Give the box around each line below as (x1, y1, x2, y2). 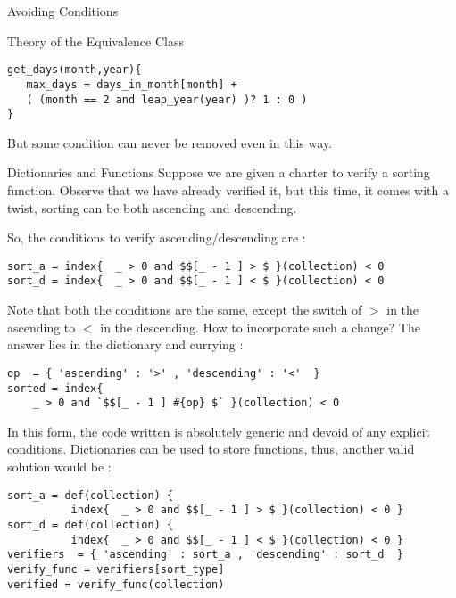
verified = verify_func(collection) (7, 578, 225, 591)
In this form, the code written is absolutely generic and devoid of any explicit (7, 422, 431, 440)
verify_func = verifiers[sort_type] (7, 562, 225, 576)
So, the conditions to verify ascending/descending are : (7, 228, 306, 247)
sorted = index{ (7, 381, 104, 395)
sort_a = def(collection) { (7, 488, 174, 502)
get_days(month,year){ (7, 63, 142, 77)
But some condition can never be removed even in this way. (7, 133, 332, 152)
